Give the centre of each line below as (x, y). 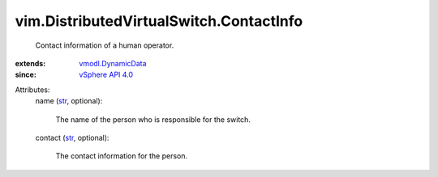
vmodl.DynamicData (113, 63)
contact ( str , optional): (72, 137)
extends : (30, 63)
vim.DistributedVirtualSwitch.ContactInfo (159, 21)
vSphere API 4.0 (106, 75)
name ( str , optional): (69, 101)
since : (26, 75)
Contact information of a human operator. (105, 45)
